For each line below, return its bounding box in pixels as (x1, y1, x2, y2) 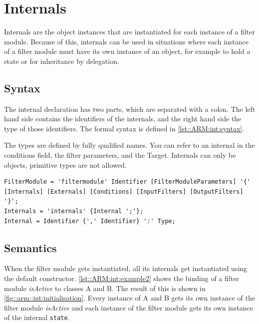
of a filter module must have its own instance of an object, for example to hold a (4, 46, 251, 56)
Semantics (4, 240, 57, 255)
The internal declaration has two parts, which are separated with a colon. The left (4, 103, 256, 114)
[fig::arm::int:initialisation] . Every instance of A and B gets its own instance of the (4, 293, 255, 303)
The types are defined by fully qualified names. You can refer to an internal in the (4, 140, 255, 150)
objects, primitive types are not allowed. (4, 159, 127, 170)
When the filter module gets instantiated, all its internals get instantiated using (4, 263, 248, 274)
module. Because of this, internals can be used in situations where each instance (4, 36, 249, 46)
